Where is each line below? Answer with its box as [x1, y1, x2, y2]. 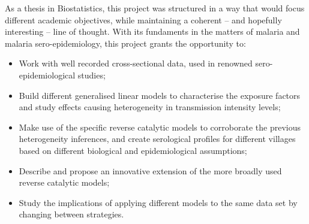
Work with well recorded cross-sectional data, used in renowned [19, 57, 253, 69]
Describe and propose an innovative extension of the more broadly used [19, 164, 282, 177]
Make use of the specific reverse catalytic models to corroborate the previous [19, 120, 301, 133]
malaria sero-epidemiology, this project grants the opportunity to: [5, 37, 246, 49]
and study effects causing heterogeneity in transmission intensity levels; [19, 101, 281, 113]
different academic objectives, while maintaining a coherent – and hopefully [5, 13, 282, 26]
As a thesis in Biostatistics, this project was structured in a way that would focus [5, 2, 305, 14]
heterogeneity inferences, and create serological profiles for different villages [19, 132, 296, 145]
